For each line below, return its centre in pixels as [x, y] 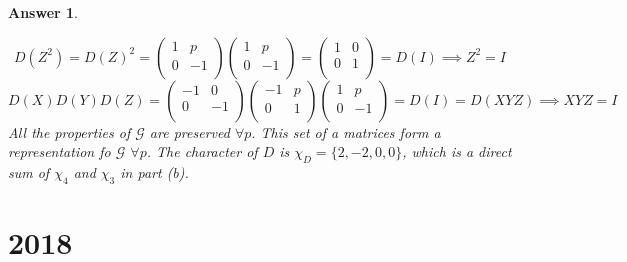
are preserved [189, 131]
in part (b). [154, 171]
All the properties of [69, 131]
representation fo [59, 151]
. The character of [202, 151]
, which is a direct [457, 151]
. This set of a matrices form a [346, 131]
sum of [29, 171]
